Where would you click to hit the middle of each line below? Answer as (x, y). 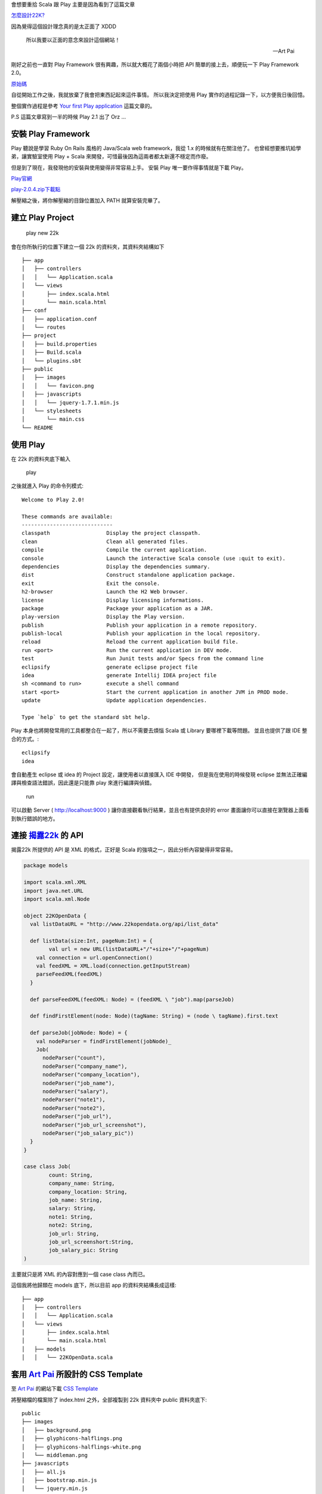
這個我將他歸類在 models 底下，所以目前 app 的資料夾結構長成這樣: (94, 1285)
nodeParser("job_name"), (79, 1083)
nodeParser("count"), (74, 1058)
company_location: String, (88, 1192)
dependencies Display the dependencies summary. (116, 567)
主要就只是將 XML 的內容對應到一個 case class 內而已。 (80, 1274)
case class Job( (47, 1167)
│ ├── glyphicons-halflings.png (72, 1438)
